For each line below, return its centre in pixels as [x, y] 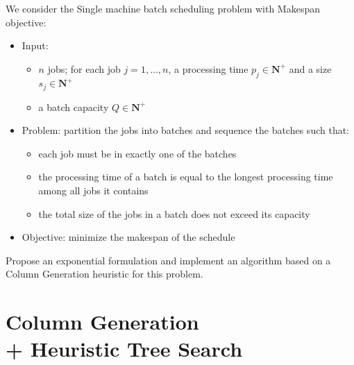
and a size [310, 68]
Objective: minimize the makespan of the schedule [128, 237]
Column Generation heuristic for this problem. [104, 274]
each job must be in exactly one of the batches [137, 153]
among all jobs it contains [93, 190]
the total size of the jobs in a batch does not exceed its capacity [174, 213]
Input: [35, 45]
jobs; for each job [84, 68]
